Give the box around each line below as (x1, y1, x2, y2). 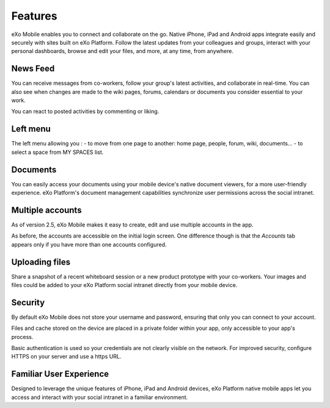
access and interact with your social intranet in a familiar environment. (11, 393, 188, 401)
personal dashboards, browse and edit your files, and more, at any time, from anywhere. (11, 48, 233, 55)
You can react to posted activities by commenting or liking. (11, 107, 159, 115)
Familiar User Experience (11, 369, 109, 379)
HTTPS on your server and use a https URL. (11, 353, 122, 360)
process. (11, 333, 34, 340)
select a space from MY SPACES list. (11, 148, 104, 156)
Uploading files (11, 257, 71, 267)
